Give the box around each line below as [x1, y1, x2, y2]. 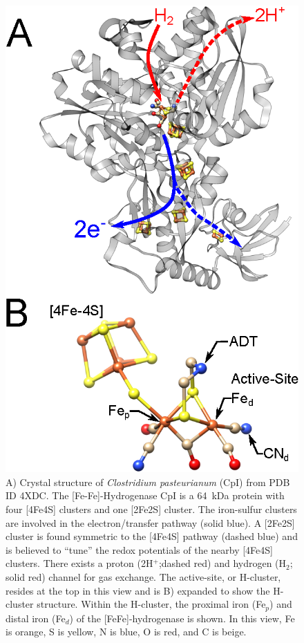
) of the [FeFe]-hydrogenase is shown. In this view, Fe [69, 611, 295, 625]
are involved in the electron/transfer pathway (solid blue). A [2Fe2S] [6, 515, 295, 530]
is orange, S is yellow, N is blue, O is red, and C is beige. [6, 624, 247, 639]
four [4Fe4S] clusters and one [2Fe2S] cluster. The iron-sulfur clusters [6, 501, 297, 516]
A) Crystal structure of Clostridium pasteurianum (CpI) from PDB [6, 474, 290, 489]
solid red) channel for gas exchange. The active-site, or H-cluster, [6, 569, 281, 584]
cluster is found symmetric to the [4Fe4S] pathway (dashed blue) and [6, 529, 298, 543]
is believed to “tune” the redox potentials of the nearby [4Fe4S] [6, 542, 273, 557]
